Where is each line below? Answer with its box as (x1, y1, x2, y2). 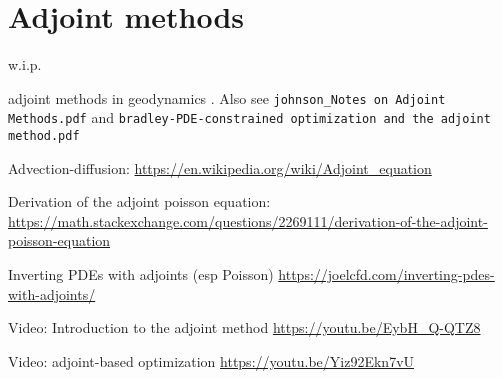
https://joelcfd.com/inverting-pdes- (278, 264, 495, 285)
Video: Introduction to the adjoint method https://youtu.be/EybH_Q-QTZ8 (8, 317, 481, 338)
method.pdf (8, 129, 80, 144)
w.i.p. (8, 54, 42, 75)
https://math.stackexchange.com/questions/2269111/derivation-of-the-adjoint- (8, 210, 488, 231)
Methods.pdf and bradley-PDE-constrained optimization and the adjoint (8, 107, 491, 128)
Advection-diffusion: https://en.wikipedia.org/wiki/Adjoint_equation (8, 157, 432, 178)
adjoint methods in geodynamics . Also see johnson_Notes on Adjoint (8, 87, 446, 108)
